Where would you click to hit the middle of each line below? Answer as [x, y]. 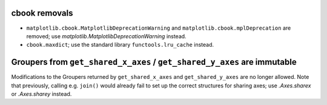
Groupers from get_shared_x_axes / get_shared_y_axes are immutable [154, 62]
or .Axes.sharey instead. [41, 93]
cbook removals [42, 13]
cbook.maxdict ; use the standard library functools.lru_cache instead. [120, 45]
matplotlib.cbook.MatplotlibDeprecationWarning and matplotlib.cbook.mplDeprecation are [159, 28]
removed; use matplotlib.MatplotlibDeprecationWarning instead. [107, 36]
